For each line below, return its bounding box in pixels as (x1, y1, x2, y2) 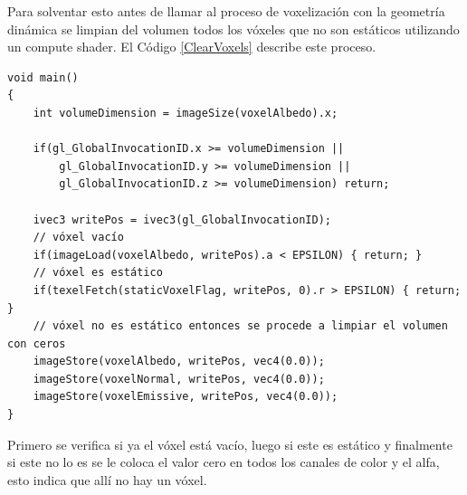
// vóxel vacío (33, 231, 124, 244)
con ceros (7, 337, 66, 350)
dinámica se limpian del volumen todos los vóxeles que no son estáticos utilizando (7, 19, 460, 38)
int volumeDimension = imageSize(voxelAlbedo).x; (33, 106, 338, 119)
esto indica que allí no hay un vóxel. (7, 470, 207, 489)
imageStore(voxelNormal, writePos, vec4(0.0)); (33, 372, 325, 386)
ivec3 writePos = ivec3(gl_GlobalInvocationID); (33, 213, 331, 226)
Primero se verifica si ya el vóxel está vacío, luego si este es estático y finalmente (7, 434, 453, 453)
